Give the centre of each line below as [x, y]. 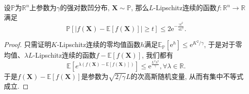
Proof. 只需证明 [28, 44]
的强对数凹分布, [85, 7]
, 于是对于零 [223, 44]
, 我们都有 [158, 55]
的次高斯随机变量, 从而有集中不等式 [187, 76]
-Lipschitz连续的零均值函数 [99, 44]
